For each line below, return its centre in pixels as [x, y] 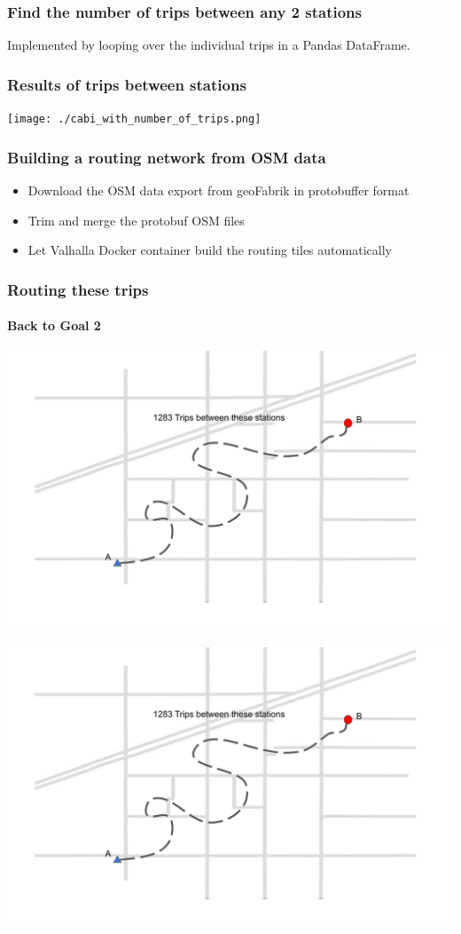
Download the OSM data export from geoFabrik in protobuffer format [219, 190]
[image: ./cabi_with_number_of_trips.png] [134, 119]
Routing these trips [78, 289]
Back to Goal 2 [54, 325]
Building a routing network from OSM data [167, 157]
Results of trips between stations [127, 84]
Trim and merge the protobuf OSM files [136, 220]
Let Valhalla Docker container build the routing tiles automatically [210, 250]
